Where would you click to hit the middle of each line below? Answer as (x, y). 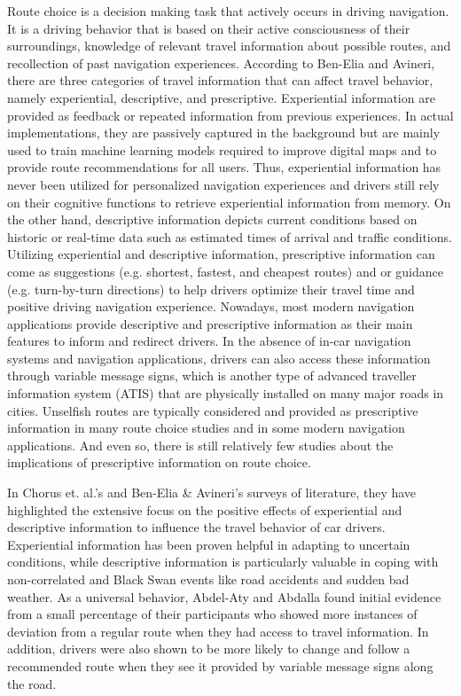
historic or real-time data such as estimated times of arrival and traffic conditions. (230, 236)
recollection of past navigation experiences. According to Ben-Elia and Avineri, (221, 63)
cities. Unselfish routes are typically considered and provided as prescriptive (213, 410)
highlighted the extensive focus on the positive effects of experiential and (205, 509)
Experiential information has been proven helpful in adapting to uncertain (209, 544)
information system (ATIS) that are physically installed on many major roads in (226, 393)
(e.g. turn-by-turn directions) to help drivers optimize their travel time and (211, 289)
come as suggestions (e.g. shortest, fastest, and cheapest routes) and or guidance (225, 271)
